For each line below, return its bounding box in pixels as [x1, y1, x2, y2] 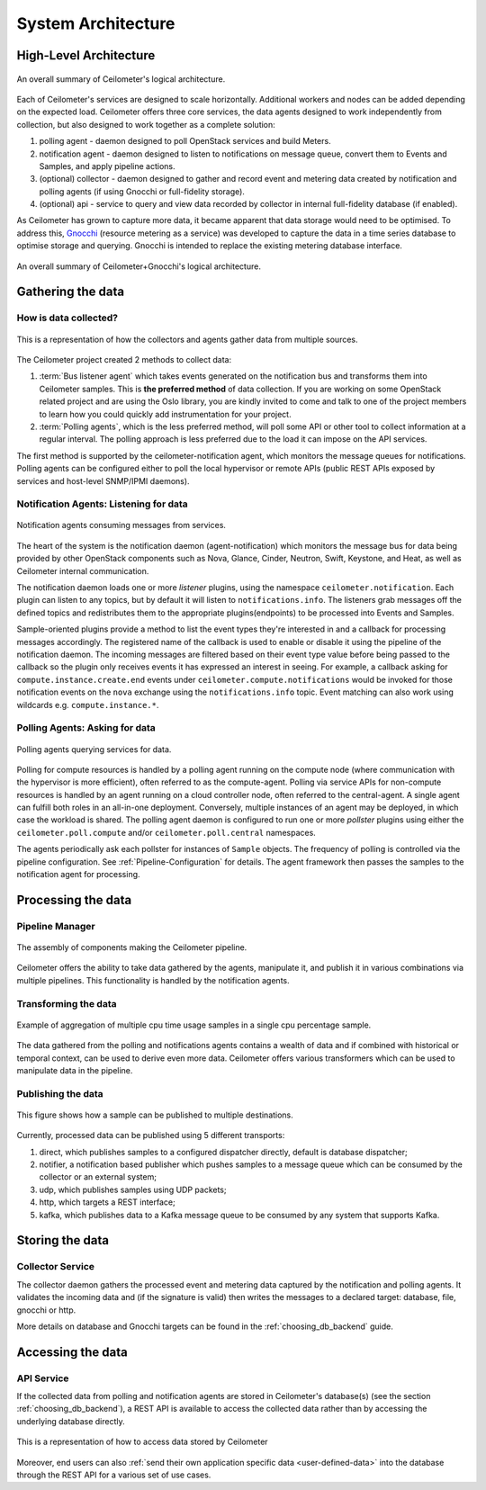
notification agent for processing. [16, 869, 140, 880]
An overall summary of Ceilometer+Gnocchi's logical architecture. [16, 261, 261, 272]
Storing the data [16, 1233, 110, 1248]
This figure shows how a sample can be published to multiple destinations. [16, 1109, 294, 1120]
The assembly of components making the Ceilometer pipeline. [16, 941, 247, 953]
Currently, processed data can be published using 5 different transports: [16, 1130, 285, 1141]
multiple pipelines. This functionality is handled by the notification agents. [16, 974, 290, 985]
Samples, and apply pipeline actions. [39, 160, 175, 171]
